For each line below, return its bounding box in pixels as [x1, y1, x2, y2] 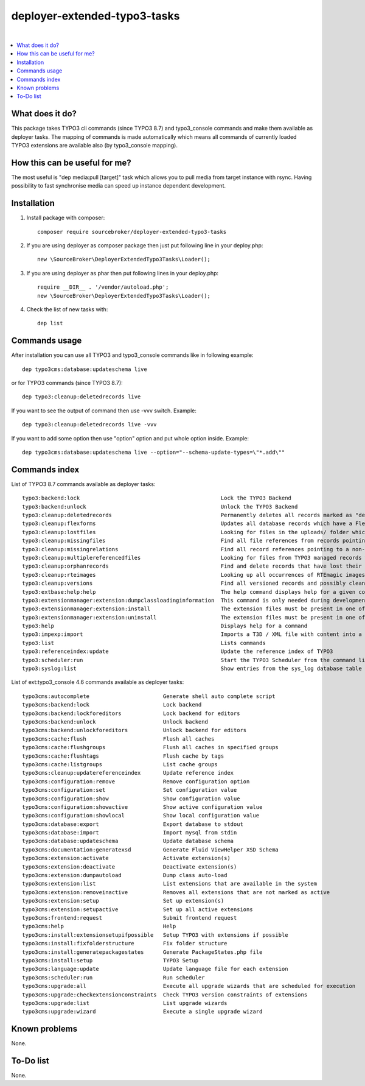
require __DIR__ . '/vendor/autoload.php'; [37, 284, 169, 291]
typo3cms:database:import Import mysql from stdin [22, 829, 237, 836]
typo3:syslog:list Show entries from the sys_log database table [22, 665, 362, 672]
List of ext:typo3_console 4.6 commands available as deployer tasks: [11, 679, 184, 686]
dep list [37, 320, 63, 327]
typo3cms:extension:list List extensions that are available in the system [22, 880, 318, 887]
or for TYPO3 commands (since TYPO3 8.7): [11, 379, 123, 386]
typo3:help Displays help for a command [22, 622, 308, 630]
